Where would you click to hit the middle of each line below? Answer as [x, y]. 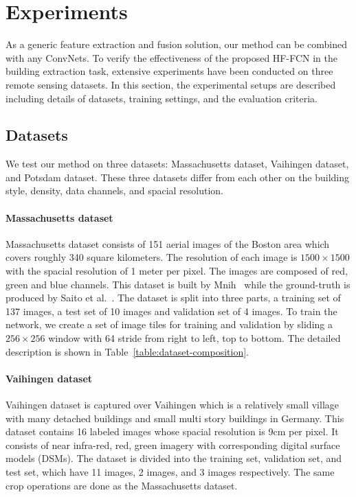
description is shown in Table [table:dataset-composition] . [127, 351]
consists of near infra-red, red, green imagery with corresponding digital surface [173, 444]
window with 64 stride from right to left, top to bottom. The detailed [194, 338]
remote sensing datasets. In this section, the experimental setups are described [171, 84]
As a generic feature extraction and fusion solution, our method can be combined [177, 44]
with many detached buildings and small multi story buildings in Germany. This [175, 418]
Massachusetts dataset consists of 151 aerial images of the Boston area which [168, 243]
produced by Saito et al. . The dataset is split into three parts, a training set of [173, 298]
